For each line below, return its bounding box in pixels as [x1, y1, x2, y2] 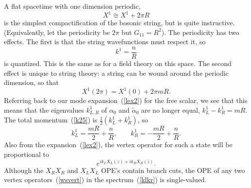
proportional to [4, 149, 50, 159]
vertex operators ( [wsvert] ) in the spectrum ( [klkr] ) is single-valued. [4, 174, 207, 185]
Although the [4, 165, 44, 175]
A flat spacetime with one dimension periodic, [4, 1, 141, 11]
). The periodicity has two [161, 27, 239, 37]
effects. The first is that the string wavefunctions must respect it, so [4, 36, 206, 47]
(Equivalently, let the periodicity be [4, 27, 110, 37]
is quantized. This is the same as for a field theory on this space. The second [4, 58, 232, 68]
